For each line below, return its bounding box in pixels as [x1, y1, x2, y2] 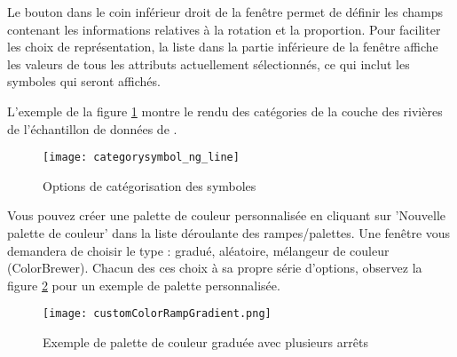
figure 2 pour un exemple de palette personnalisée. [7, 275, 280, 294]
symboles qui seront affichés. [7, 72, 161, 91]
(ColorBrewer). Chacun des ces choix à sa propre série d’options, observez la [7, 258, 422, 277]
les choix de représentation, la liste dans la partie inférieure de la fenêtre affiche [7, 37, 438, 56]
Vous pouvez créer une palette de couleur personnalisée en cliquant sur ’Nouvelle [7, 206, 445, 225]
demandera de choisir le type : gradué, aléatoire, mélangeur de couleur [7, 241, 390, 259]
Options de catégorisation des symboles [43, 176, 256, 194]
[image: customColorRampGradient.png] [43, 307, 272, 321]
